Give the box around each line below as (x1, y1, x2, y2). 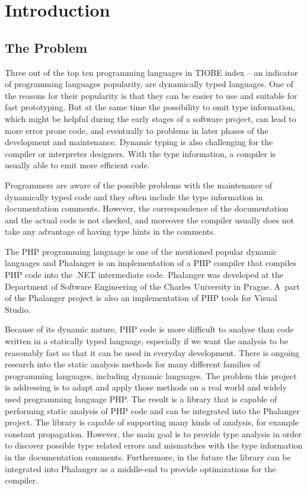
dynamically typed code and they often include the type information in (5, 190, 263, 203)
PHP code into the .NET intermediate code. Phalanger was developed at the (5, 268, 283, 281)
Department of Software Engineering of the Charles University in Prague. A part (5, 280, 300, 292)
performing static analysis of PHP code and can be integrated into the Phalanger (5, 404, 300, 417)
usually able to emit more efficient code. (5, 159, 150, 171)
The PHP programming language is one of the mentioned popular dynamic (5, 245, 277, 257)
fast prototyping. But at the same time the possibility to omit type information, (5, 101, 296, 113)
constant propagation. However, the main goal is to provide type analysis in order (5, 427, 302, 440)
